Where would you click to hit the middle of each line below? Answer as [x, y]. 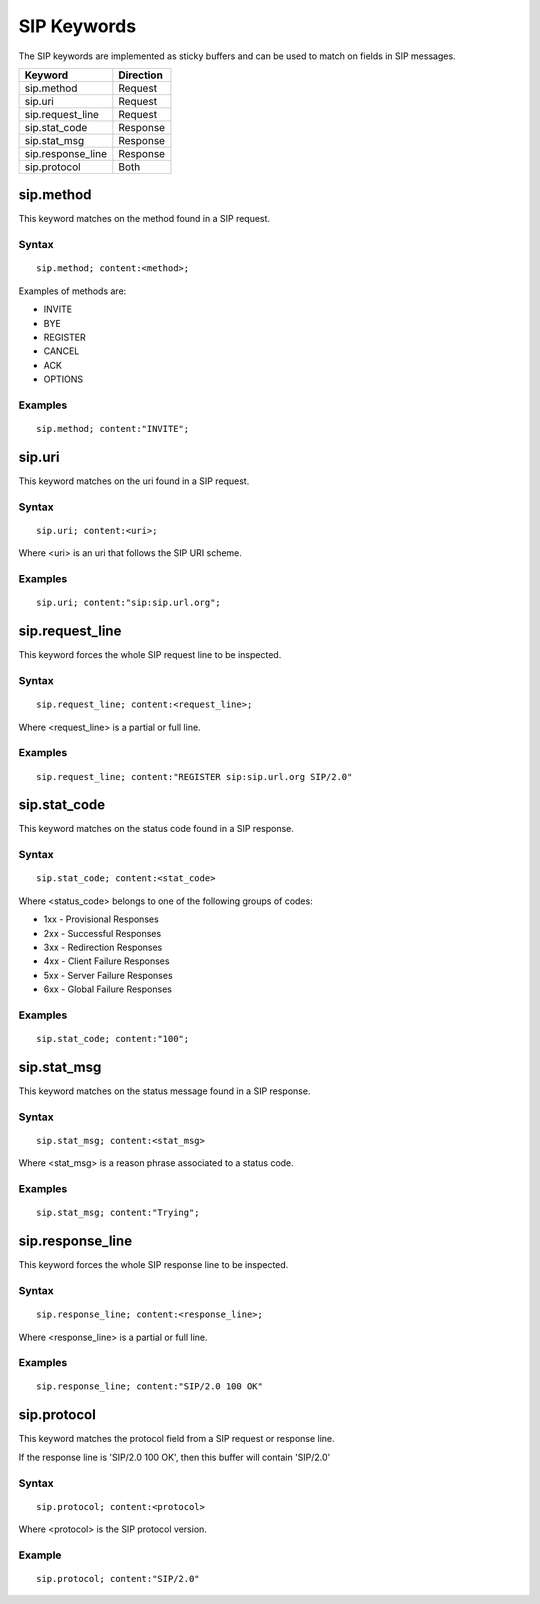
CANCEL [61, 351]
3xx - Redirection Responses [103, 947]
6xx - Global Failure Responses [107, 989]
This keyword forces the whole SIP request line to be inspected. [150, 655]
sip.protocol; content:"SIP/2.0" [118, 1579]
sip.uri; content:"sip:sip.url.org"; [129, 603]
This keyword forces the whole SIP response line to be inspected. [153, 1265]
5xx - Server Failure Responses [108, 975]
